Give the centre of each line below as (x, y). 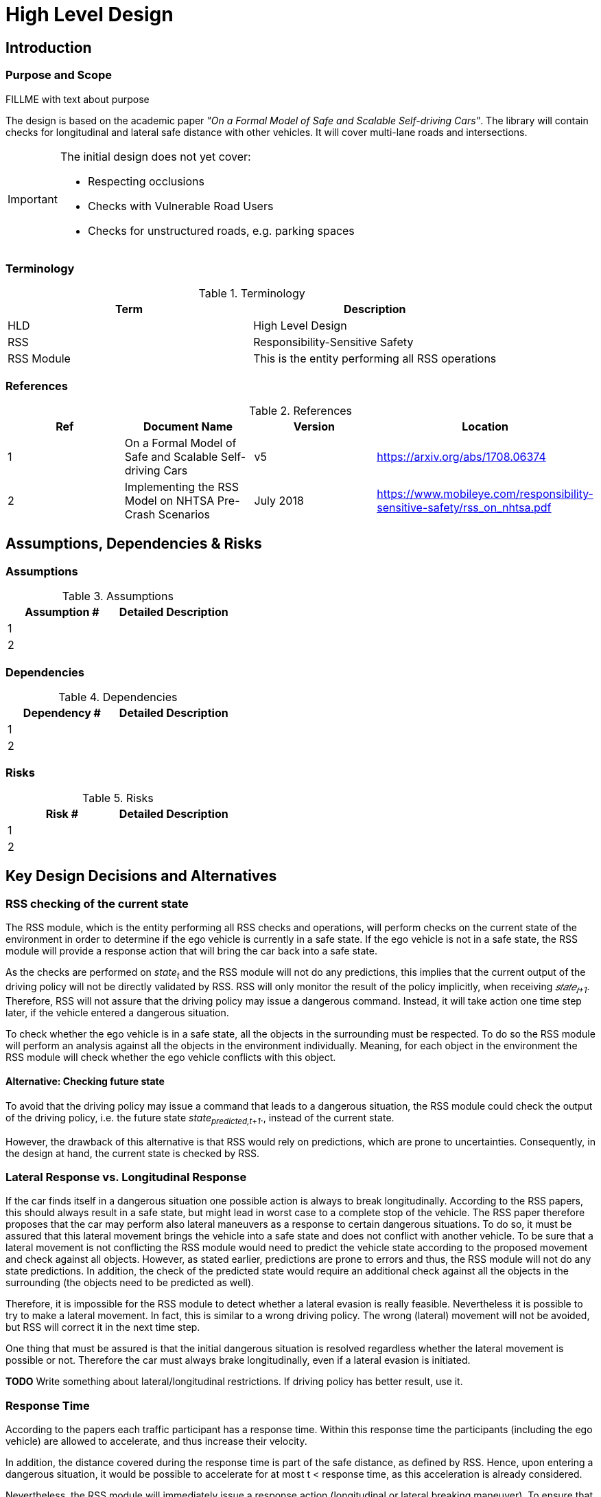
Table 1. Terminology (252, 294)
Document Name (188, 427)
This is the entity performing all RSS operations (375, 359)
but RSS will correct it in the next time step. (103, 1327)
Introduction (49, 47)
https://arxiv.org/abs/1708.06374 (461, 457)
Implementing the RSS (182, 487)
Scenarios (184, 515)
